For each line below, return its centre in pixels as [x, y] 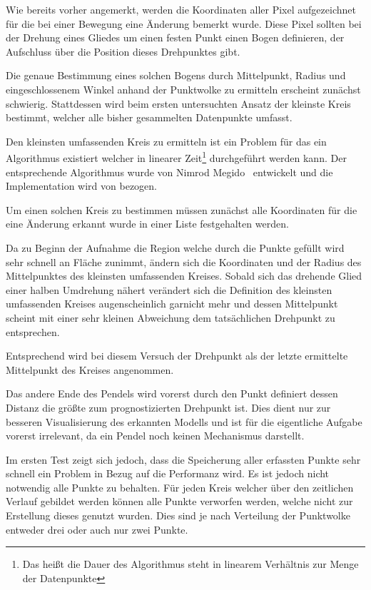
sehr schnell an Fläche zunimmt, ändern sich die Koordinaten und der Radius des [184, 261]
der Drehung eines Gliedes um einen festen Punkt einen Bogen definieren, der [175, 37]
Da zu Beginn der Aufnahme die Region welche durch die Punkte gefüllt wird [175, 247]
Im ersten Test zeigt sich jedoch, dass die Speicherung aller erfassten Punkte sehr [183, 459]
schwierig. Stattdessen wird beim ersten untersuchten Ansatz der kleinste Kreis [178, 103]
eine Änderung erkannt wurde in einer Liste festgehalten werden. [147, 224]
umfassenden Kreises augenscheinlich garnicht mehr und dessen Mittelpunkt [172, 304]
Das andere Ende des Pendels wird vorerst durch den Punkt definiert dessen [172, 393]
